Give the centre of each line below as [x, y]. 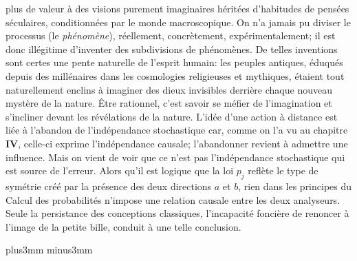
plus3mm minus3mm [49, 250]
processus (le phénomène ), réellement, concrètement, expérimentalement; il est [171, 35]
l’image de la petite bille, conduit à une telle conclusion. [123, 226]
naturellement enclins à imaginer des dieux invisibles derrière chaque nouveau [169, 89]
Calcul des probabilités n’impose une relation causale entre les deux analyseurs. [173, 199]
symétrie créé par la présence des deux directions [109, 186]
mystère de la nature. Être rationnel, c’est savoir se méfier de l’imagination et [169, 103]
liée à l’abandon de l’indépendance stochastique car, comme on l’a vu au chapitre [177, 130]
